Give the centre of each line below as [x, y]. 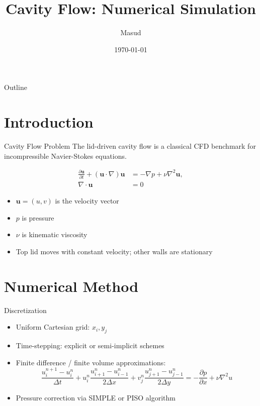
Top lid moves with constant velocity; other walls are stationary [114, 251]
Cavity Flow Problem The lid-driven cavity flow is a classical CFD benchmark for [130, 146]
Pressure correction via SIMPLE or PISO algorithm [96, 398]
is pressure [38, 217]
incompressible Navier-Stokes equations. [65, 156]
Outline [16, 87]
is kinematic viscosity [55, 234]
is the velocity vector [87, 201]
